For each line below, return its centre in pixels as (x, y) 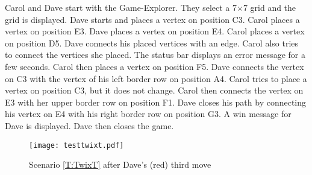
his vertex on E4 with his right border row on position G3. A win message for (148, 114)
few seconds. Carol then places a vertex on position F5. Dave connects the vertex (154, 66)
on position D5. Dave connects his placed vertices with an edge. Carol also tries (152, 43)
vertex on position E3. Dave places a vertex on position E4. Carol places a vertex (155, 31)
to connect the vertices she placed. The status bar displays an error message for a (155, 55)
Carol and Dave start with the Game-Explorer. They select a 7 (121, 7)
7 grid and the (270, 7)
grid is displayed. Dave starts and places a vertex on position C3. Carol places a (152, 19)
